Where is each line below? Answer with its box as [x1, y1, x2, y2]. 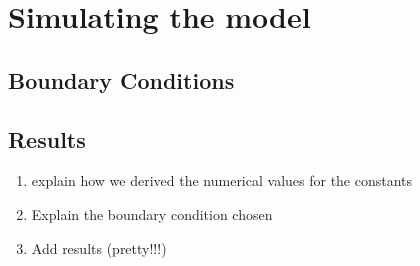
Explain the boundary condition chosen [31, 203, 273, 224]
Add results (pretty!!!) [31, 237, 167, 258]
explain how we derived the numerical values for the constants [31, 170, 413, 191]
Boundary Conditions [8, 64, 235, 95]
